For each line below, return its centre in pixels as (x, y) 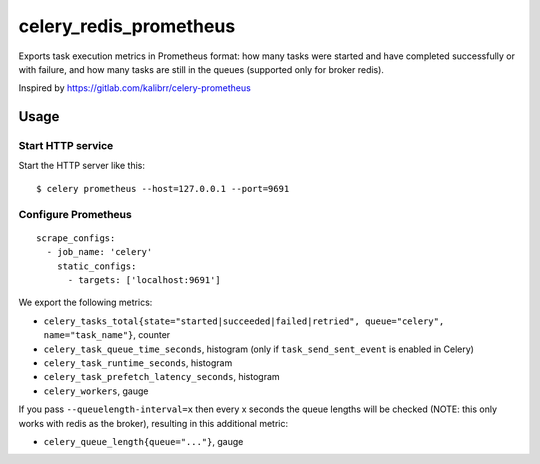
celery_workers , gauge (96, 391)
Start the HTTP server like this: (81, 166)
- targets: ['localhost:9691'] (144, 280)
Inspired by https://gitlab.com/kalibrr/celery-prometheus (135, 88)
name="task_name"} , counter (107, 335)
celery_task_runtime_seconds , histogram (138, 362)
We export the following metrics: (85, 302)
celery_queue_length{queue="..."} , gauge (143, 441)
